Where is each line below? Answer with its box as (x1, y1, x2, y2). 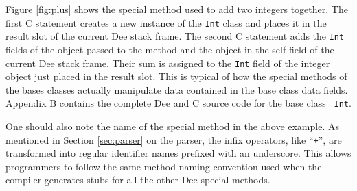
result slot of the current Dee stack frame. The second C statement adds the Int (5, 29, 345, 43)
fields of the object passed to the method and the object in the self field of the (5, 42, 334, 56)
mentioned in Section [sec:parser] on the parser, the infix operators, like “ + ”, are (5, 132, 342, 147)
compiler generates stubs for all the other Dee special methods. (5, 173, 270, 187)
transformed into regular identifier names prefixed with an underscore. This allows (5, 146, 352, 160)
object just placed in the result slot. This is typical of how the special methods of (5, 69, 347, 84)
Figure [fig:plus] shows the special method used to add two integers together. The (5, 2, 348, 16)
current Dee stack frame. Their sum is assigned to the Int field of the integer (5, 55, 330, 70)
